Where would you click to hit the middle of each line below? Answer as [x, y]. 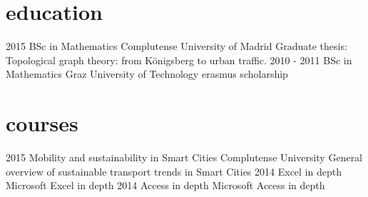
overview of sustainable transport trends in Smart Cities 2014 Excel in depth [174, 171]
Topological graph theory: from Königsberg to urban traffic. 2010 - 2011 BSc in [179, 60]
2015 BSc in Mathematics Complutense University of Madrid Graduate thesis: [177, 46]
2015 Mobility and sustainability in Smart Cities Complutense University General [184, 157]
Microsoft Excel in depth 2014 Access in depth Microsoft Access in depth [165, 185]
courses [42, 123]
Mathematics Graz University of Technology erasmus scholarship [147, 74]
